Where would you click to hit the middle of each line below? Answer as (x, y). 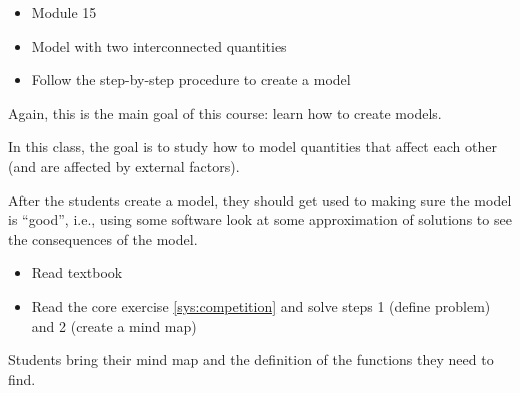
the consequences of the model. (103, 238)
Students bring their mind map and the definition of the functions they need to (251, 359)
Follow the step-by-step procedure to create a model (191, 79)
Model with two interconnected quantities (159, 45)
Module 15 (64, 12)
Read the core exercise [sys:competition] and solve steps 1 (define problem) (261, 305)
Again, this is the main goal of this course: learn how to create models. (225, 112)
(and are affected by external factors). (124, 165)
